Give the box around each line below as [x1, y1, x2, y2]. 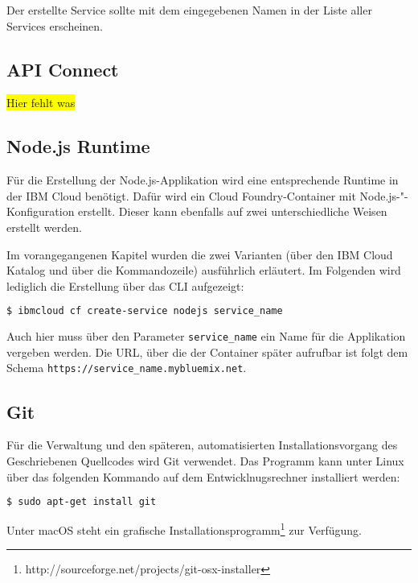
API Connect [6, 56, 119, 81]
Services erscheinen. [6, 17, 103, 34]
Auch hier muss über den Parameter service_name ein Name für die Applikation [6, 328, 406, 345]
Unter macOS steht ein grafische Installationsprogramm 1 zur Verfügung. [6, 519, 362, 538]
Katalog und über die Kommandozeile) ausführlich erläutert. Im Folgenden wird [6, 262, 401, 279]
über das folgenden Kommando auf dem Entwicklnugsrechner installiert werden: [6, 468, 400, 485]
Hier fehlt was [6, 94, 76, 111]
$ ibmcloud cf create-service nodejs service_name [6, 305, 283, 317]
